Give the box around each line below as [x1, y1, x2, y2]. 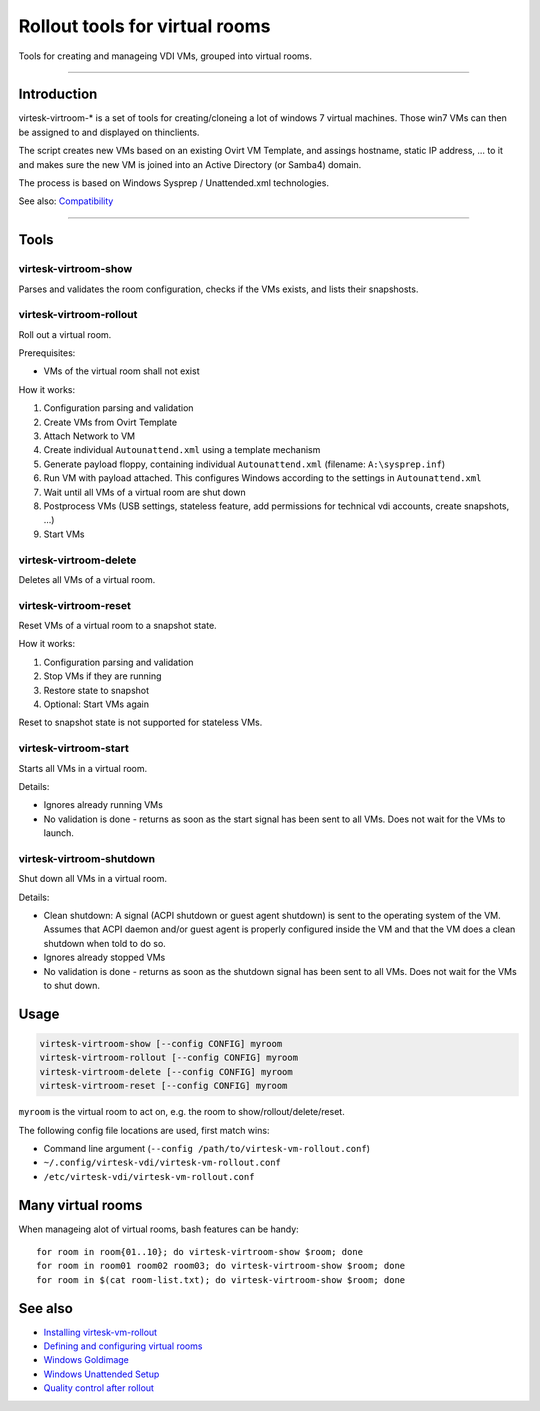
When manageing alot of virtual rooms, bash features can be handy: [18, 1223, 299, 1235]
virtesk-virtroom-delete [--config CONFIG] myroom [39, 1066, 294, 1077]
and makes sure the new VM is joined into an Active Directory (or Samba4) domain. [18, 158, 362, 170]
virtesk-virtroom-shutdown [18, 851, 155, 865]
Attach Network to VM [43, 430, 135, 442]
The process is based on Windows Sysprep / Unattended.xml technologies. [18, 177, 330, 189]
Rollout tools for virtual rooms [18, 15, 271, 37]
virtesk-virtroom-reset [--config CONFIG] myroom [39, 1080, 288, 1092]
